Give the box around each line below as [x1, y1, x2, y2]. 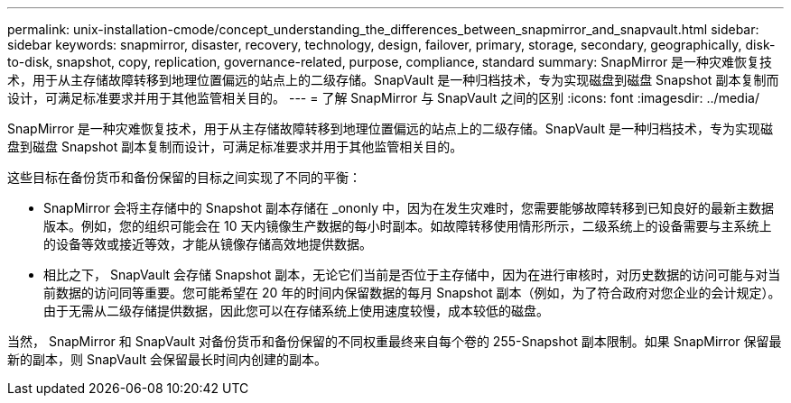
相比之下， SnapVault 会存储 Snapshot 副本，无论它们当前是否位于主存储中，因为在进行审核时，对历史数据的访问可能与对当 [43, 267, 781, 282]
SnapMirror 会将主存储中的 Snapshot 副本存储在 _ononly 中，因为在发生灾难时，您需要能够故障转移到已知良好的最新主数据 [43, 200, 774, 215]
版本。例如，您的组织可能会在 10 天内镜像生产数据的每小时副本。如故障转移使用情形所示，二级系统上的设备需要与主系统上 [43, 218, 772, 234]
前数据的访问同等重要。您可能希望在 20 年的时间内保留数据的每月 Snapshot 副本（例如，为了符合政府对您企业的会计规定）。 [43, 285, 781, 300]
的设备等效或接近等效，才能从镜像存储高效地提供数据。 [43, 236, 372, 252]
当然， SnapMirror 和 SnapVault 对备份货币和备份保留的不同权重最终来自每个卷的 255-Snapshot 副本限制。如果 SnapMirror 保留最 [7, 334, 782, 349]
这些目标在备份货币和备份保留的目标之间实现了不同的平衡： [7, 169, 361, 185]
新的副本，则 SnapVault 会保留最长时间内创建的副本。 [7, 352, 328, 367]
